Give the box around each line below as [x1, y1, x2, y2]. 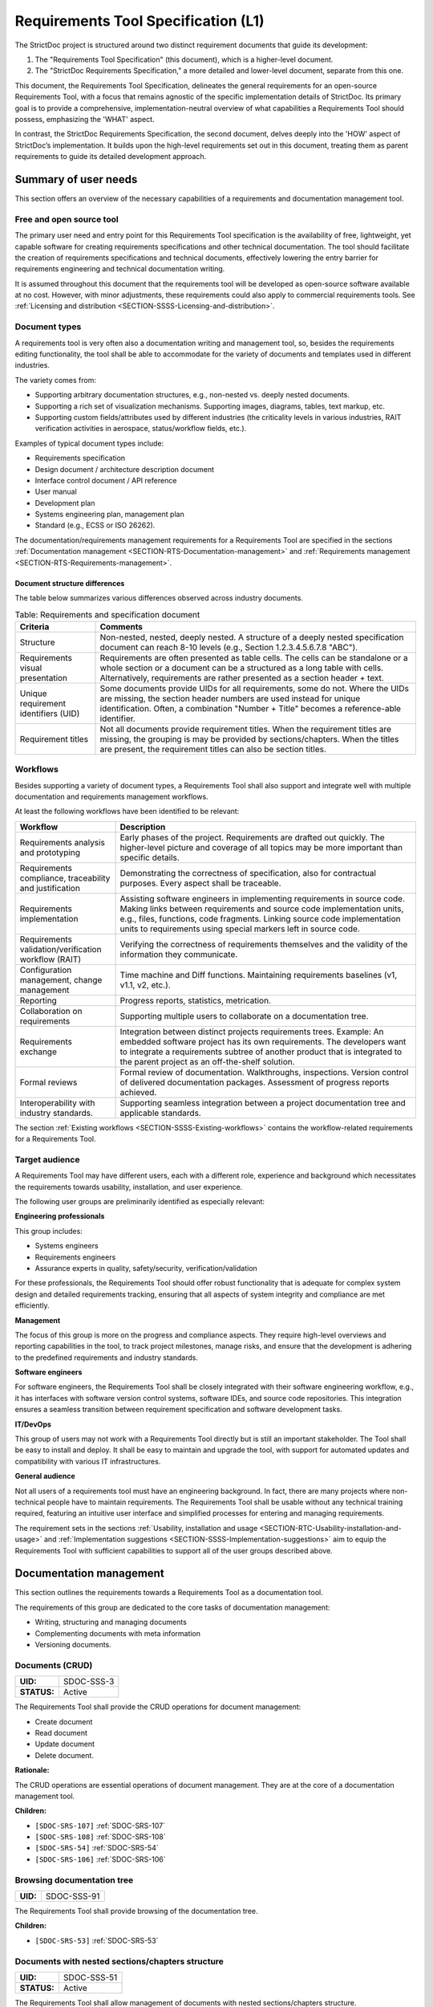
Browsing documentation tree [14, 1875, 134, 1886]
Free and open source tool [14, 214, 119, 225]
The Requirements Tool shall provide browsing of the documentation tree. [14, 1907, 258, 1915]
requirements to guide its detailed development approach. [14, 152, 207, 161]
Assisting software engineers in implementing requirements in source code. [119, 893, 405, 904]
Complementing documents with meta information [34, 1628, 200, 1638]
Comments [99, 621, 144, 632]
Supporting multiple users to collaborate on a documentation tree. [119, 1010, 369, 1021]
